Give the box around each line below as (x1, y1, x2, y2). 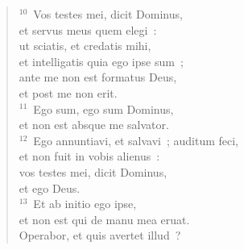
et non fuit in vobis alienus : (19, 148, 160, 165)
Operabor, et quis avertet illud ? (19, 227, 181, 244)
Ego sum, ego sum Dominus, (33, 100, 174, 117)
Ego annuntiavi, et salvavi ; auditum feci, (33, 131, 239, 148)
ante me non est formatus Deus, (19, 69, 177, 85)
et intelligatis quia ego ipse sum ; (19, 52, 184, 69)
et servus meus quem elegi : (19, 21, 157, 38)
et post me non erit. (19, 84, 118, 101)
